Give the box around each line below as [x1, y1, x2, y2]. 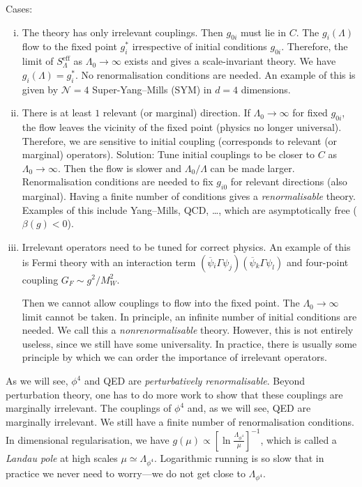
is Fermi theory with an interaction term [22, 254, 196, 269]
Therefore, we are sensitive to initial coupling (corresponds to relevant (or [22, 133, 338, 148]
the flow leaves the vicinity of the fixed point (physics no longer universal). [22, 119, 342, 134]
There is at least [22, 105, 92, 120]
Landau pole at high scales [6, 450, 118, 465]
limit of [22, 54, 54, 68]
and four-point [286, 254, 349, 269]
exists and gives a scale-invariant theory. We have [124, 54, 336, 68]
